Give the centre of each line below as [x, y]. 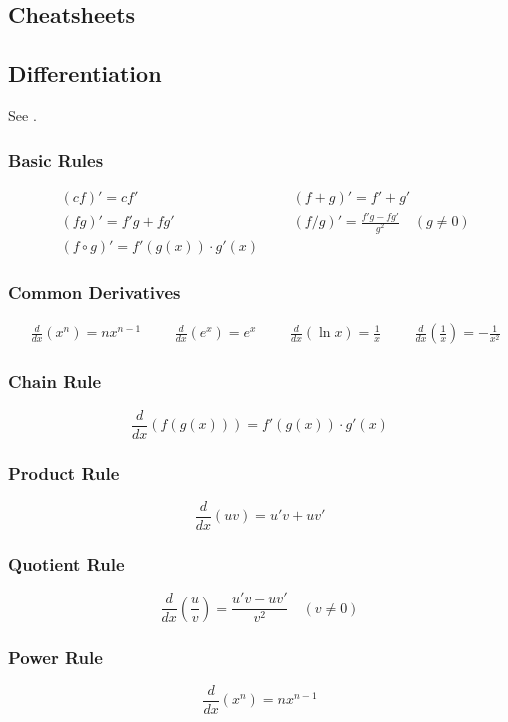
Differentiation [85, 73]
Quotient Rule [66, 563]
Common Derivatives [94, 292]
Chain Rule [55, 381]
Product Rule [64, 472]
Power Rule [55, 656]
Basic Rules [56, 159]
